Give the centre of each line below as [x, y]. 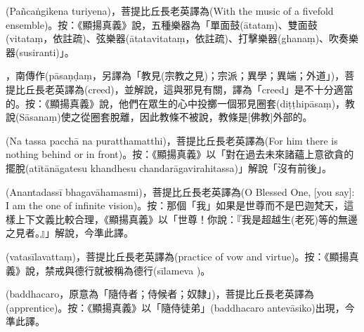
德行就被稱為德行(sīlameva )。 [142, 270]
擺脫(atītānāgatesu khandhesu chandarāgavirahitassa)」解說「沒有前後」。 [169, 167]
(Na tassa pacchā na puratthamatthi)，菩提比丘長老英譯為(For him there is [172, 140]
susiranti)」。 [47, 52]
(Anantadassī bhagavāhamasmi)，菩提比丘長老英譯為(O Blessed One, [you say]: [180, 191]
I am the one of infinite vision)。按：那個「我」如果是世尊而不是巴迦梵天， [175, 205]
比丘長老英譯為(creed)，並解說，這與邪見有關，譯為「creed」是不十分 [174, 89]
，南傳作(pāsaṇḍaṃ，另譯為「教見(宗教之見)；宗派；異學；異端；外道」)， [175, 75]
